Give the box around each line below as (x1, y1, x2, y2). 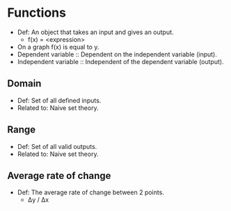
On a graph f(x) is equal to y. (17, 42, 99, 51)
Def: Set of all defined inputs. (17, 96, 102, 104)
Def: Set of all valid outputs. (17, 142, 97, 150)
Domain (7, 78, 42, 90)
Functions (7, 5, 66, 21)
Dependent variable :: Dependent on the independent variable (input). (17, 50, 217, 58)
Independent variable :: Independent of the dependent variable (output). (17, 57, 224, 65)
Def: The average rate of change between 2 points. (17, 188, 165, 196)
